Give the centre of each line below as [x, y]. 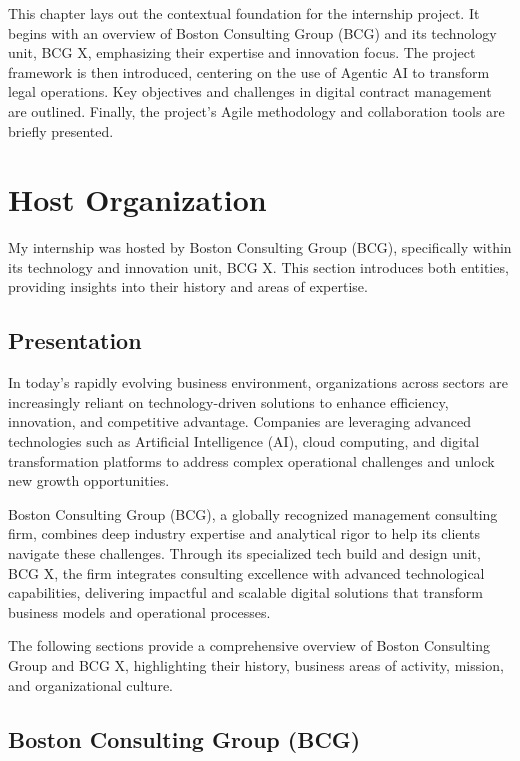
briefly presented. [61, 130]
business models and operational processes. [139, 611]
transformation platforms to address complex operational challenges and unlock [251, 460]
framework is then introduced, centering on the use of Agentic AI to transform [249, 71]
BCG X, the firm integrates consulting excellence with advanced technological [246, 572]
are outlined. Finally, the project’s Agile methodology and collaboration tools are [256, 110]
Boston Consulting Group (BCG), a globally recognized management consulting [253, 513]
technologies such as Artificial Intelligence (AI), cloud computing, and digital [244, 441]
